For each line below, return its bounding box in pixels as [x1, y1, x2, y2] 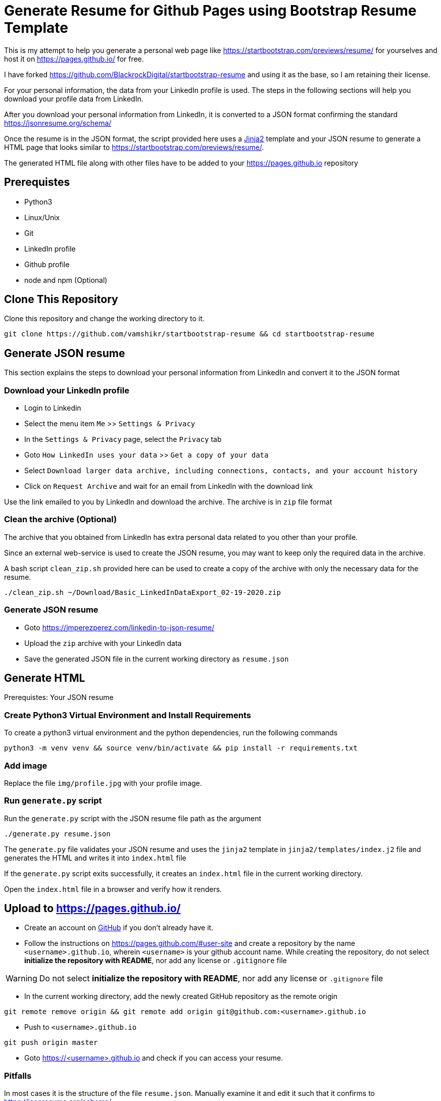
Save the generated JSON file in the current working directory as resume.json [24, 654, 289, 663]
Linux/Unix [24, 213, 60, 222]
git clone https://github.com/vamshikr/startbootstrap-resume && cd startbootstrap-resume [4, 330, 375, 338]
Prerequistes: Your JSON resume [4, 693, 114, 702]
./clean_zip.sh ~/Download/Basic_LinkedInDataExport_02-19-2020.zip [4, 588, 281, 596]
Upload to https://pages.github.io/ [4, 902, 181, 915]
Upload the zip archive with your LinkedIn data [24, 638, 182, 647]
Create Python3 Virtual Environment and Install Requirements [4, 710, 251, 720]
